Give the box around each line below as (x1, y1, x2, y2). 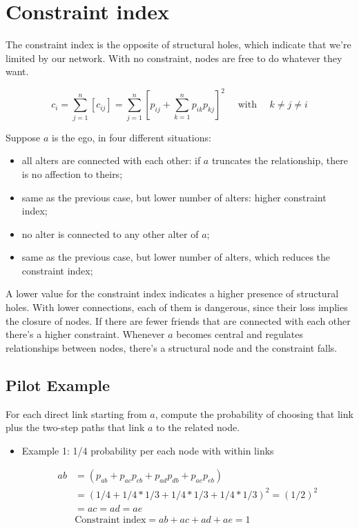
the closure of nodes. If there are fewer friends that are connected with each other (6, 313, 351, 328)
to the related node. (156, 420, 240, 435)
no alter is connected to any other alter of (21, 226, 199, 241)
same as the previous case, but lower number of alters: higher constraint (21, 190, 327, 204)
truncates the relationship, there (211, 153, 348, 168)
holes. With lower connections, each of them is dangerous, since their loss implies (6, 300, 348, 315)
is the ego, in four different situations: (51, 130, 211, 144)
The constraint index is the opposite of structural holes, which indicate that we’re (6, 37, 351, 52)
